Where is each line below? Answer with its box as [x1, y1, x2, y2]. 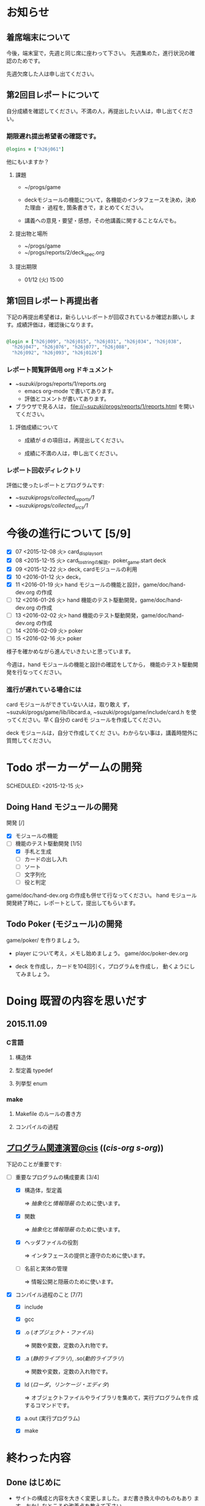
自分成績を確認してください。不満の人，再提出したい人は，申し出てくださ [6, 107, 194, 114]
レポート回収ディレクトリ [6, 466, 81, 475]
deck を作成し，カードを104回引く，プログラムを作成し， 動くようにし [15, 962, 195, 970]
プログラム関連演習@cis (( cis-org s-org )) [6, 1143, 164, 1153]
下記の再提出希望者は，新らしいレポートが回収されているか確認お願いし [6, 313, 188, 320]
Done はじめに [6, 1477, 61, 1488]
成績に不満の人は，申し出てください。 [24, 449, 121, 457]
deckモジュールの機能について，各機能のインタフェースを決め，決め [24, 196, 197, 203]
